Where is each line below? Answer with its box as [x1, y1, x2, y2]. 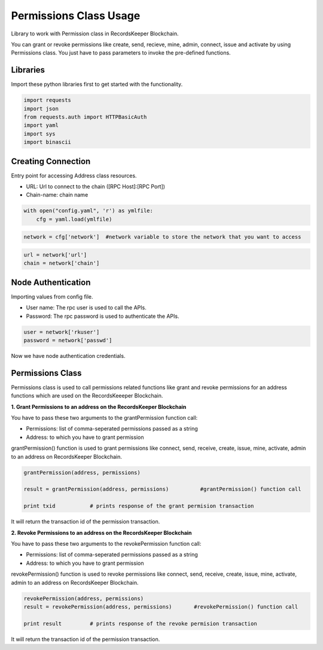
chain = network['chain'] [23, 260, 100, 267]
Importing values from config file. [11, 293, 93, 300]
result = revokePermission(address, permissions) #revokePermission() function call [23, 603, 298, 610]
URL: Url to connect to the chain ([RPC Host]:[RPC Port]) [26, 183, 166, 190]
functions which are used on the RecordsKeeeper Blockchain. [11, 392, 163, 399]
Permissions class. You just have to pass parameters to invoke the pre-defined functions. [11, 49, 231, 56]
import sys [23, 130, 56, 137]
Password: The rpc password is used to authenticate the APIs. [26, 312, 179, 320]
